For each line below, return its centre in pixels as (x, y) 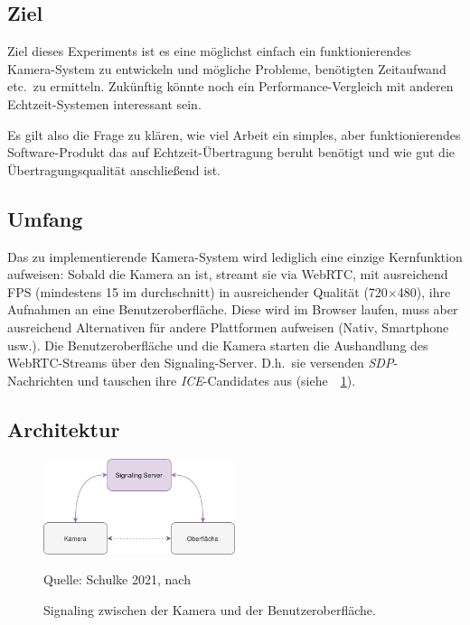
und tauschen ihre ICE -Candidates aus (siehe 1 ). (216, 380)
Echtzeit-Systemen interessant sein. (104, 103)
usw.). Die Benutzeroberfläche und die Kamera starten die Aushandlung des (218, 345)
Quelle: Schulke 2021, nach (117, 579)
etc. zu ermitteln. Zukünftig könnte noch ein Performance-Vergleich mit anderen (230, 86)
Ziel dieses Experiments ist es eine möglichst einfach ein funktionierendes (209, 51)
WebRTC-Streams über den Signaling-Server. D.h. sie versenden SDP (201, 363)
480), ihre (424, 291)
